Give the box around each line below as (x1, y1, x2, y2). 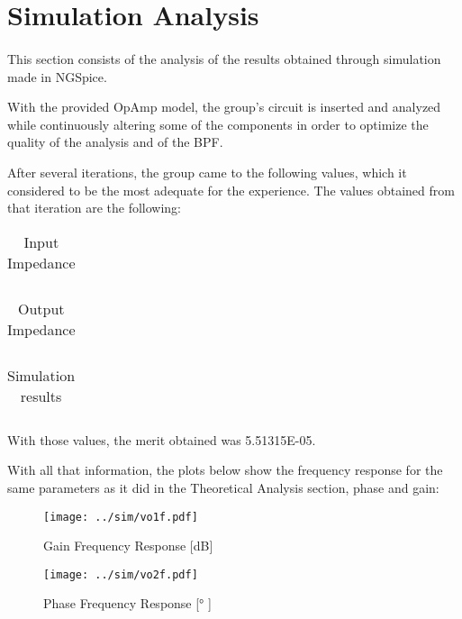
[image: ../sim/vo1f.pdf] (43, 510, 198, 523)
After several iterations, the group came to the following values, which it (7, 162, 407, 181)
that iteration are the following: (7, 198, 181, 217)
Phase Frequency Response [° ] (43, 594, 212, 613)
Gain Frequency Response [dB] (43, 536, 213, 555)
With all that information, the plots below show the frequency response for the (7, 460, 443, 479)
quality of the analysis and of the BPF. (7, 132, 223, 151)
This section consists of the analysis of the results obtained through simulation (7, 49, 441, 68)
